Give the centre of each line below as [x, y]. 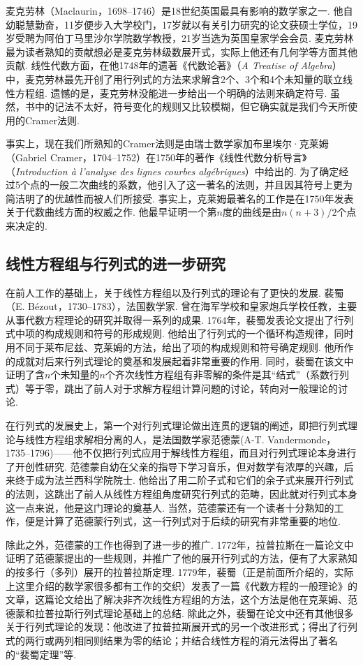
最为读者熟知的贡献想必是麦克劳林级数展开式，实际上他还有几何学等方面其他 [181, 51]
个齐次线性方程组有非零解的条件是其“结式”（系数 [217, 375]
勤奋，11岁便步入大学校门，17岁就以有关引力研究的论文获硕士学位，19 [196, 24]
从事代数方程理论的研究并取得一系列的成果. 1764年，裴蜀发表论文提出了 [170, 319]
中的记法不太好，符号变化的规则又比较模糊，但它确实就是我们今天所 [191, 106]
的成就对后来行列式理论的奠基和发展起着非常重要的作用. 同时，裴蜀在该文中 [180, 361]
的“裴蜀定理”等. [41, 654]
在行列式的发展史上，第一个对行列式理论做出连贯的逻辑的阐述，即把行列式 [177, 425]
